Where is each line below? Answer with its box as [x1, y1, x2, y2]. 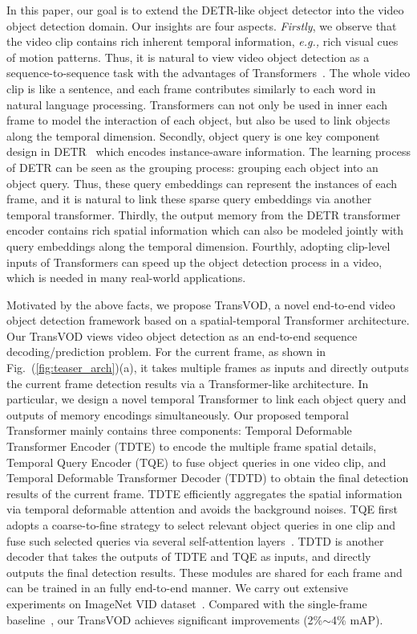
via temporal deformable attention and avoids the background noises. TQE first [6, 501, 398, 517]
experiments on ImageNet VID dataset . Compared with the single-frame [6, 595, 367, 612]
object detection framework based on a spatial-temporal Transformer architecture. [6, 312, 410, 329]
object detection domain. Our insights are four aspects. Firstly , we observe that [6, 17, 397, 34]
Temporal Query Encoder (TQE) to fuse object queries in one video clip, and [6, 453, 387, 470]
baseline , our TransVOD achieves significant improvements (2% [6, 611, 323, 628]
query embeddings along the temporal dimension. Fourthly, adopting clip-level [6, 237, 391, 254]
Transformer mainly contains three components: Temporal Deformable [6, 422, 352, 439]
